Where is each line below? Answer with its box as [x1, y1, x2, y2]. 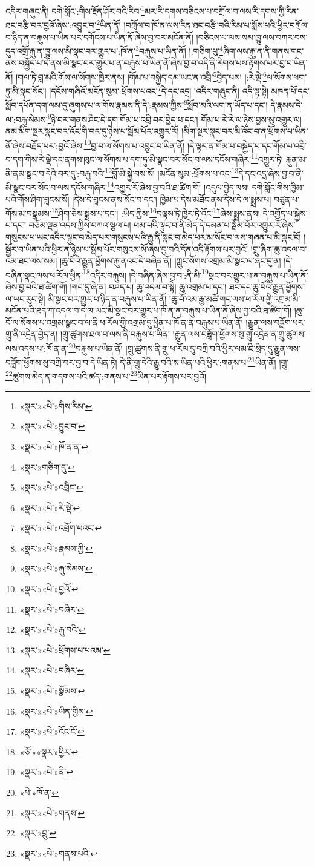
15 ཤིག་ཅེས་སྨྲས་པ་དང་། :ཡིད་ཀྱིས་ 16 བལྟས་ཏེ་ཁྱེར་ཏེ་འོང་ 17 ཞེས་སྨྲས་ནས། [51, 205, 260, 219]
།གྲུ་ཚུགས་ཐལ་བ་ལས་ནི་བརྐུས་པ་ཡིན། [60, 328, 170, 340]
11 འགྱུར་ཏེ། [250, 151, 283, 165]
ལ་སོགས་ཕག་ [266, 70, 307, 83]
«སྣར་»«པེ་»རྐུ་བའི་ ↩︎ [19, 623, 86, 636]
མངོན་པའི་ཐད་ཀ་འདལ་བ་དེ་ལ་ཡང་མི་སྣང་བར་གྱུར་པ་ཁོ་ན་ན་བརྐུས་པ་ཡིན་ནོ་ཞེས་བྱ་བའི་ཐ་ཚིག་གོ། [5, 304, 292, 317]
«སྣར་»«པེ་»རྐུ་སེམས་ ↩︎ [19, 562, 93, 575]
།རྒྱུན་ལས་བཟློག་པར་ [245, 316, 305, 328]
